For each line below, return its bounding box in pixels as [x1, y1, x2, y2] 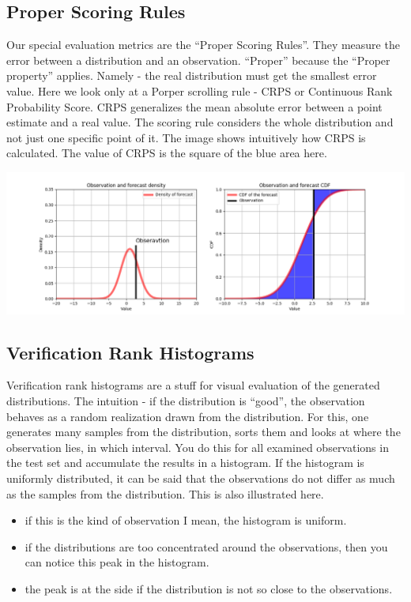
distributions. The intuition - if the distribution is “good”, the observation [6, 392, 365, 408]
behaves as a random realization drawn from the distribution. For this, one [6, 408, 369, 424]
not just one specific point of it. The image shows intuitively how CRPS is [6, 129, 366, 145]
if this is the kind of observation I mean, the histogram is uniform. [25, 512, 347, 529]
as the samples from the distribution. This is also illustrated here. [6, 485, 324, 502]
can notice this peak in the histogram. [25, 554, 209, 570]
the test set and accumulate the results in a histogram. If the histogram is [6, 454, 364, 471]
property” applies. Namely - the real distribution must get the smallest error [6, 67, 377, 84]
